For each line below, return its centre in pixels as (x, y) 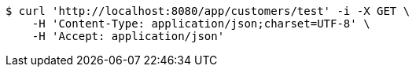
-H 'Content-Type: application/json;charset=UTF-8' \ (201, 24)
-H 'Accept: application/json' (128, 36)
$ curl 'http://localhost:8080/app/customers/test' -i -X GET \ (208, 11)
